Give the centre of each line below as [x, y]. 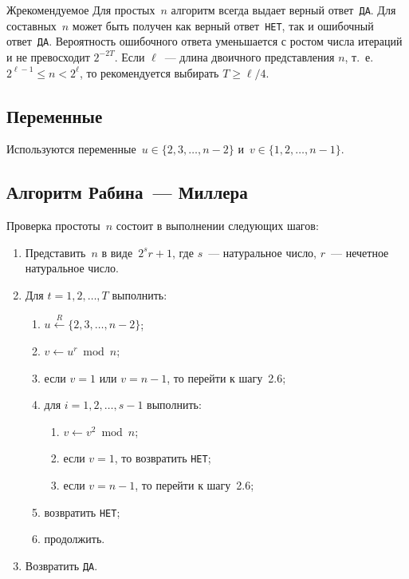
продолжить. [75, 539]
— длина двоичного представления [250, 56]
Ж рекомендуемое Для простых [81, 10]
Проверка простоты [53, 226]
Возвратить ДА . [61, 565]
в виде [117, 252]
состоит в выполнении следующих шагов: [217, 226]
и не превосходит [48, 56]
